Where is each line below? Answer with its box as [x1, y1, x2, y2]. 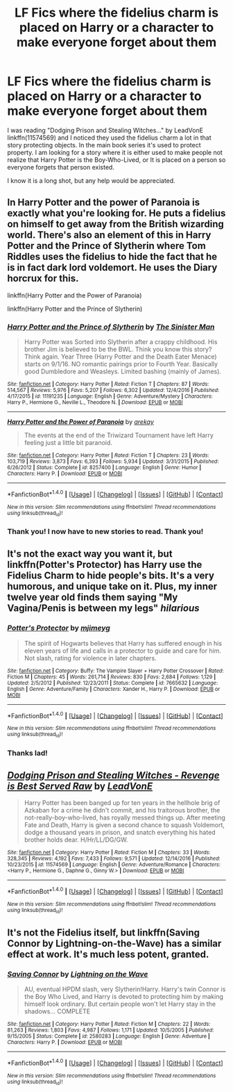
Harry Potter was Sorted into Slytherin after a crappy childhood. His [24, 338, 218, 346]
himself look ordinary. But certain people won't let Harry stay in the [24, 1000, 216, 1009]
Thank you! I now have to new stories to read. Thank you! [7, 526, 204, 536]
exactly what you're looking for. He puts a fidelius [7, 207, 226, 220]
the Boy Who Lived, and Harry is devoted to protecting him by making [24, 993, 224, 1001]
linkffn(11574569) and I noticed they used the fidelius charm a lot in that [7, 133, 212, 142]
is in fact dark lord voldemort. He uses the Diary [7, 262, 218, 274]
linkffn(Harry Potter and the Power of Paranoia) [7, 291, 142, 300]
